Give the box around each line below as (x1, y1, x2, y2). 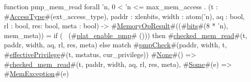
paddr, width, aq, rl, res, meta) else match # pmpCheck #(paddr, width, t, (4, 40, 227, 50)
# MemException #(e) (4, 68, 69, 79)
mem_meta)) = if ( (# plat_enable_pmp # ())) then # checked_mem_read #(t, (4, 30, 248, 40)
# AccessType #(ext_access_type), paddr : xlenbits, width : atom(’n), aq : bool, (4, 11, 245, 21)
